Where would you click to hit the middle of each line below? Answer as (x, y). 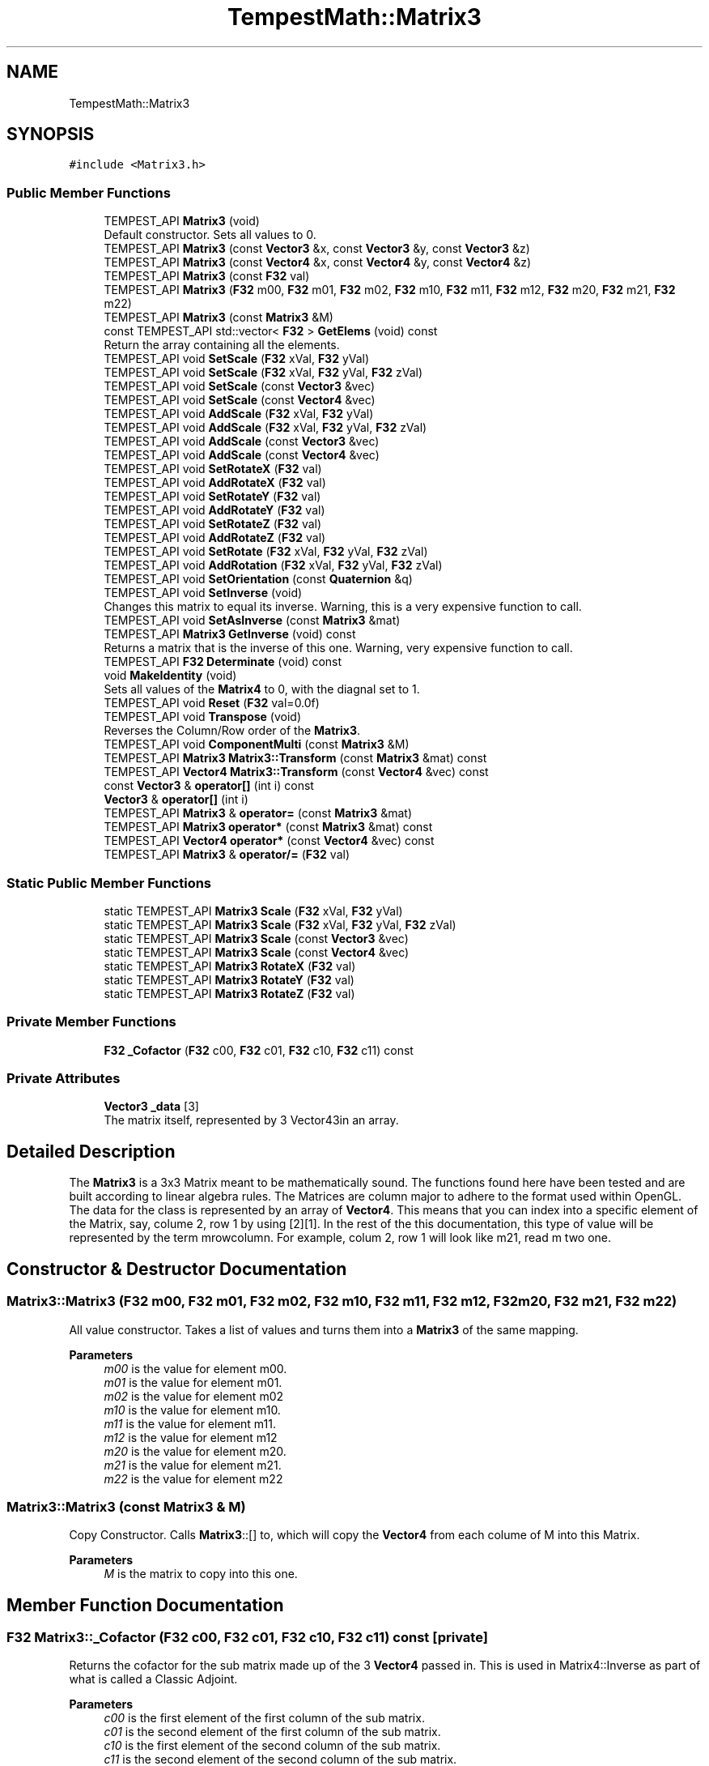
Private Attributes (64, 1079)
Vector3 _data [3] (151, 1107)
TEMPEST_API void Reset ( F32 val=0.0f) (212, 703)
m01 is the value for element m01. (193, 1382)
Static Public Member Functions (109, 883)
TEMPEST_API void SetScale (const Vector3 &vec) (240, 386)
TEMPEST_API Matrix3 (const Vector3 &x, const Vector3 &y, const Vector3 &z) (317, 249)
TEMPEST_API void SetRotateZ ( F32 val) (213, 524)
